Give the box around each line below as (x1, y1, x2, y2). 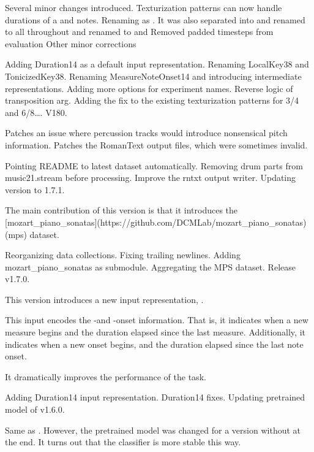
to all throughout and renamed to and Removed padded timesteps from (5, 25, 274, 38)
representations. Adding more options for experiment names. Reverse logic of (5, 82, 293, 94)
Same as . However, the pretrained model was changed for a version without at (5, 423, 301, 436)
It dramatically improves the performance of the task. (5, 370, 206, 383)
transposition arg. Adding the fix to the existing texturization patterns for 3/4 (5, 94, 299, 107)
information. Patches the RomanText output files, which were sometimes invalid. (5, 138, 308, 151)
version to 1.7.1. (5, 183, 65, 196)
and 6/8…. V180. (5, 105, 67, 118)
